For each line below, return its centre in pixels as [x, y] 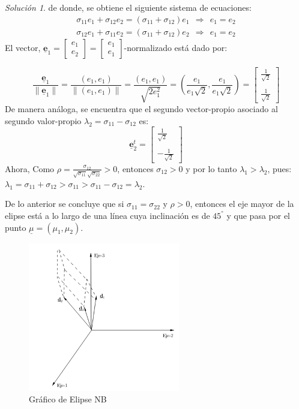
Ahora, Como [30, 168]
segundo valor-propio [43, 120]
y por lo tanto [211, 168]
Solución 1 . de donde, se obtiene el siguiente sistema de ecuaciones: [128, 7]
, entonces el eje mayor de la [242, 204]
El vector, [23, 47]
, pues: [279, 168]
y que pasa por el [258, 216]
